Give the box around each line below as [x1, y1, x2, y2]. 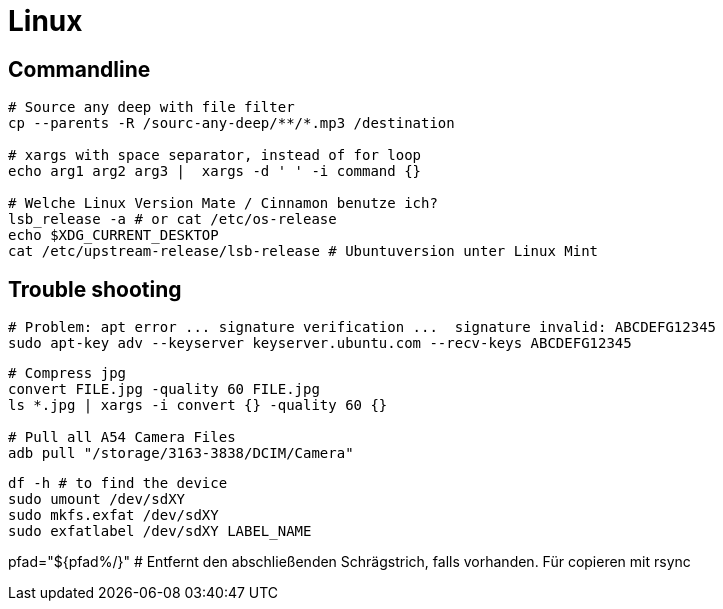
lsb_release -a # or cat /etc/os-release [8, 211, 337, 228]
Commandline [8, 56, 151, 82]
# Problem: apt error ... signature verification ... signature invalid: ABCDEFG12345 [8, 319, 717, 336]
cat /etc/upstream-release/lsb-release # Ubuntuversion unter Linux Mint [8, 243, 599, 260]
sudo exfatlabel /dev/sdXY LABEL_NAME [8, 523, 312, 540]
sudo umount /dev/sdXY [8, 491, 186, 508]
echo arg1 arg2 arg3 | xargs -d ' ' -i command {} [8, 163, 422, 180]
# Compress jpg [8, 365, 127, 382]
